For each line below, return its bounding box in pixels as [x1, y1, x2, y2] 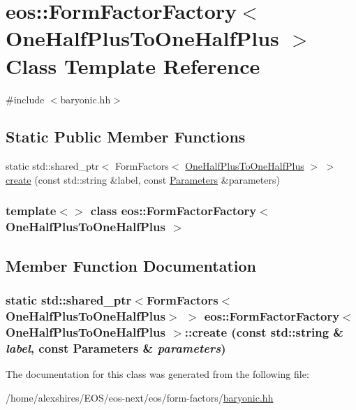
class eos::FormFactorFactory [90, 202, 257, 219]
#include [6, 91, 45, 106]
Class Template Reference [6, 51, 260, 80]
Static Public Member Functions [6, 126, 246, 147]
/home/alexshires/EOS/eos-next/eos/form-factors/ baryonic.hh [6, 390, 274, 404]
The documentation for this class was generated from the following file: [6, 367, 309, 381]
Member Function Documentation [6, 254, 257, 276]
